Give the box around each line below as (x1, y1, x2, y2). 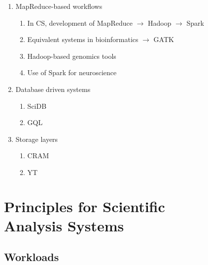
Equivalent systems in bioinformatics (27, 34, 139, 44)
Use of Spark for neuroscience (27, 67, 117, 78)
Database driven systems (15, 84, 91, 94)
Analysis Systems (4, 215, 124, 235)
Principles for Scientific (4, 196, 165, 216)
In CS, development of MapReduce (27, 17, 133, 28)
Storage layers (15, 133, 58, 144)
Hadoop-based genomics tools (27, 50, 116, 61)
